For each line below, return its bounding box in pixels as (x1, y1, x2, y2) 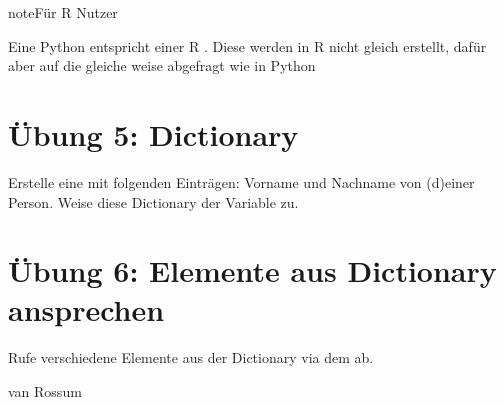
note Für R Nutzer (8, 2, 118, 22)
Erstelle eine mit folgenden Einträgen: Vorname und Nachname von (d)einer (8, 171, 475, 192)
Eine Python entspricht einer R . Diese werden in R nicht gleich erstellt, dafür (8, 35, 487, 56)
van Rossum (8, 381, 82, 401)
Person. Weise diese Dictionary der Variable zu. (8, 191, 299, 212)
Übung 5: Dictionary (8, 113, 299, 154)
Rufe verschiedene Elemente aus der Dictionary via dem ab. (8, 347, 374, 368)
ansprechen (8, 289, 165, 330)
